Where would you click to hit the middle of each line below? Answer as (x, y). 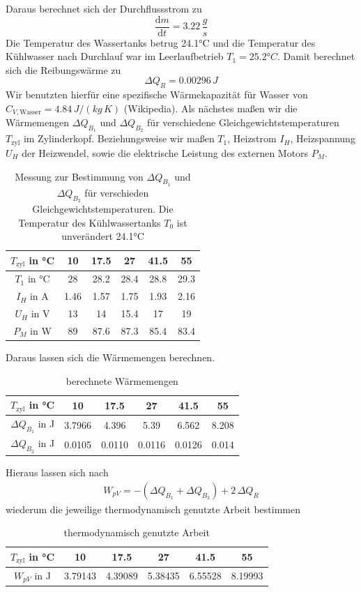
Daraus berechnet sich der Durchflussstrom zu (104, 8)
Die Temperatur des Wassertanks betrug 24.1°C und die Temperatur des (161, 42)
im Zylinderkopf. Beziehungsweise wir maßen (119, 138)
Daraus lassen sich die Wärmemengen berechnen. (110, 357)
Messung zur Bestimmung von (79, 176)
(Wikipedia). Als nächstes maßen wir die (210, 108)
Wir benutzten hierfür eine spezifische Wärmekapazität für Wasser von (157, 94)
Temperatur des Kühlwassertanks (90, 222)
